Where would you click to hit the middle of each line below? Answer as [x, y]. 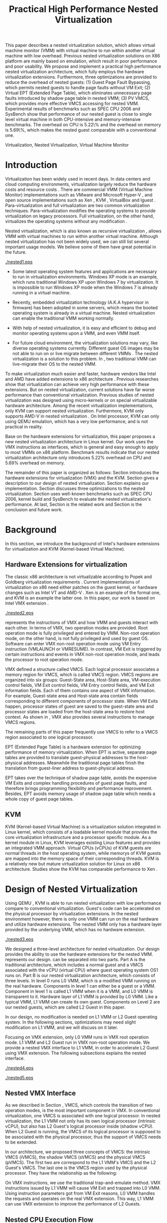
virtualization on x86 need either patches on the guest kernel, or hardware [81, 587]
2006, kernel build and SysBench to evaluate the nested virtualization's [78, 499]
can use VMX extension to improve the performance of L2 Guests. [73, 1204]
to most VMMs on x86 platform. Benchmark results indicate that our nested [82, 452]
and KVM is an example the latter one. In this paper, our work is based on [80, 598]
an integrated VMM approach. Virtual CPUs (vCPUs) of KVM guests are [78, 848]
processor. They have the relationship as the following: [61, 1173]
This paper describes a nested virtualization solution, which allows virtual [80, 45]
